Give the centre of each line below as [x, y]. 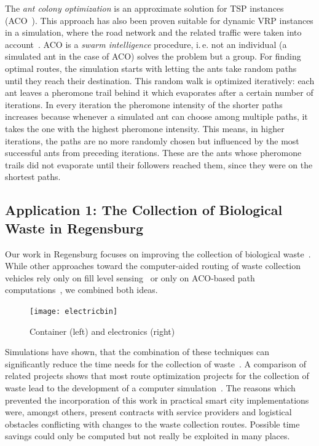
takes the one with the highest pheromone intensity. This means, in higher [145, 128]
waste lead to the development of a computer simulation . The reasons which [150, 387]
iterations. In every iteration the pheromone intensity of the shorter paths [144, 104]
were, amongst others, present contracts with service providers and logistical [148, 412]
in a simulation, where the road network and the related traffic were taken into [153, 32]
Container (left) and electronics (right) [102, 331]
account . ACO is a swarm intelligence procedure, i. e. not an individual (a [146, 44]
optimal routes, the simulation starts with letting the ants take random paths [151, 68]
